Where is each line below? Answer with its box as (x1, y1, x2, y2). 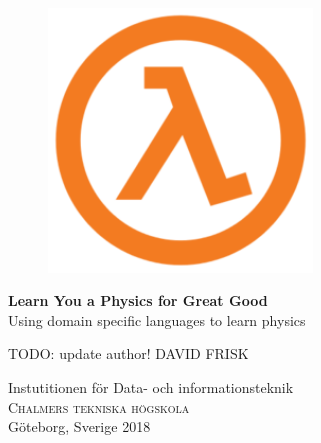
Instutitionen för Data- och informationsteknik (8, 376, 294, 397)
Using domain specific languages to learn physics (8, 309, 306, 330)
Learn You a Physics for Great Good (8, 290, 268, 311)
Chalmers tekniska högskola (8, 396, 190, 417)
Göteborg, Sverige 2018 (8, 416, 151, 437)
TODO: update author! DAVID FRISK (8, 343, 249, 364)
